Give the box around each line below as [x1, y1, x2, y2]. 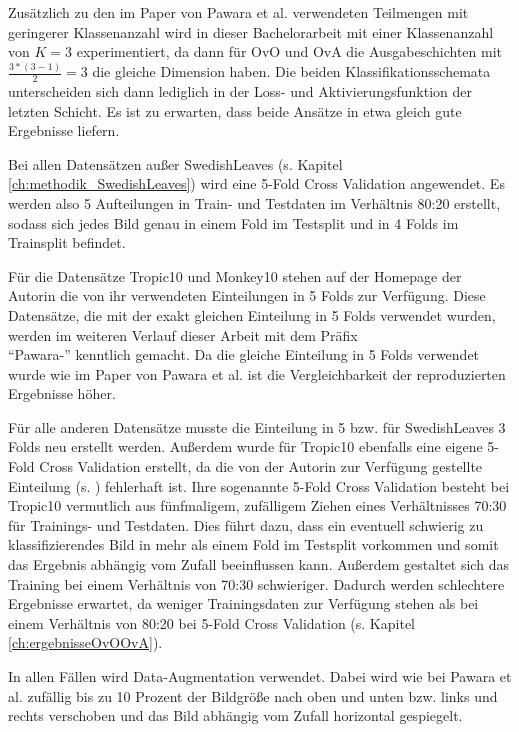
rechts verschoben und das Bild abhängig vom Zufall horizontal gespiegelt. [8, 705, 463, 726]
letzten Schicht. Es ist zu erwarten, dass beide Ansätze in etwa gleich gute [8, 100, 462, 121]
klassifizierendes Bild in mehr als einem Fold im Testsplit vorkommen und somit [8, 534, 499, 555]
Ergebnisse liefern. [8, 120, 120, 141]
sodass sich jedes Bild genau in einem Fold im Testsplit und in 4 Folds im [8, 212, 459, 233]
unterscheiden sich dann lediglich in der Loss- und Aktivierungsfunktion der [8, 80, 472, 101]
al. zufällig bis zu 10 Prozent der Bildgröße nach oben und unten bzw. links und [8, 685, 498, 706]
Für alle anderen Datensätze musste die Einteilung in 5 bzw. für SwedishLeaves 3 [8, 416, 506, 437]
